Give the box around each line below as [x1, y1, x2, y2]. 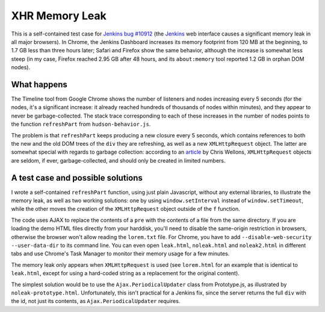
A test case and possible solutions [11, 172, 143, 183]
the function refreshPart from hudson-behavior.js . [11, 120, 151, 128]
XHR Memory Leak [11, 9, 107, 22]
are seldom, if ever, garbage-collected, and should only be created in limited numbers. [11, 157, 226, 164]
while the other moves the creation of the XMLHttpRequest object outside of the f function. [11, 205, 240, 213]
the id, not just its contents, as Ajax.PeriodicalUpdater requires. [11, 298, 181, 305]
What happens [11, 79, 67, 90]
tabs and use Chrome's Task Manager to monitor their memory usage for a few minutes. [11, 250, 230, 257]
